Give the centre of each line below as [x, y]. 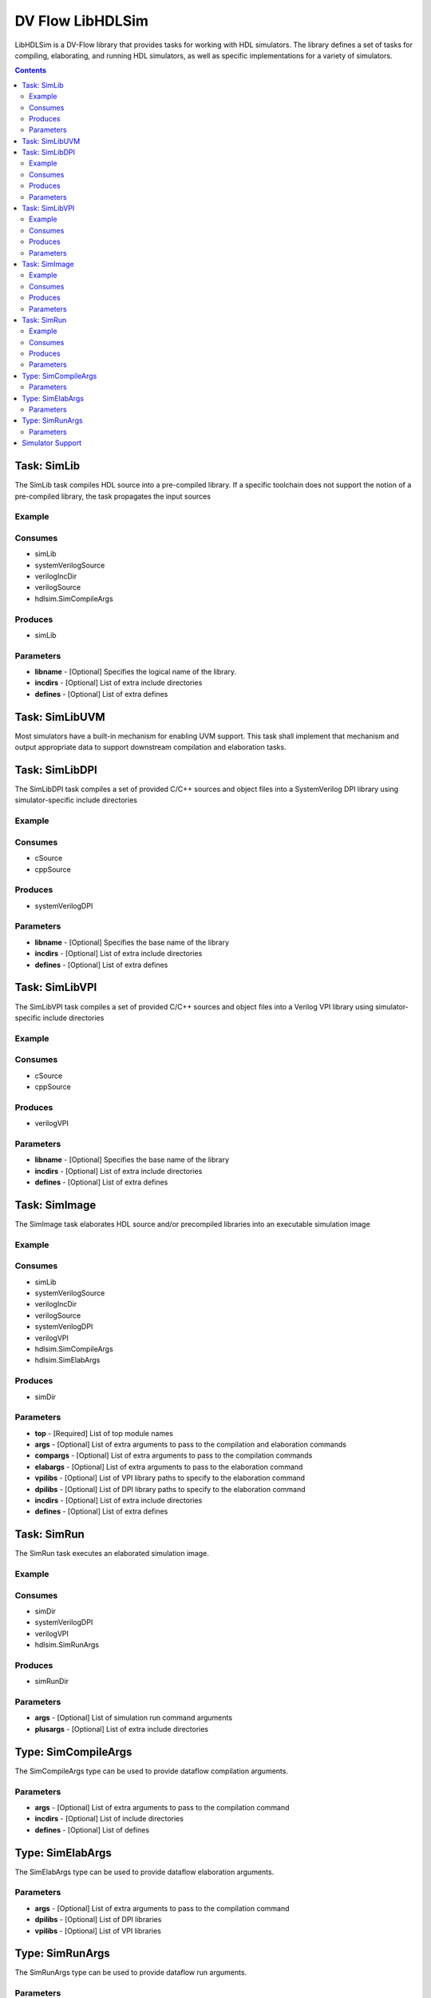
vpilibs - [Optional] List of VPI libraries [98, 1931]
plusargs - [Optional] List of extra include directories [122, 1729]
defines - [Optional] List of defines [92, 1829]
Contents [31, 70]
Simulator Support [52, 443]
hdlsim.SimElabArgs [67, 1360]
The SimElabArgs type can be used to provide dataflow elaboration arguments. [144, 1872]
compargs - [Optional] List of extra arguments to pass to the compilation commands [174, 1455]
